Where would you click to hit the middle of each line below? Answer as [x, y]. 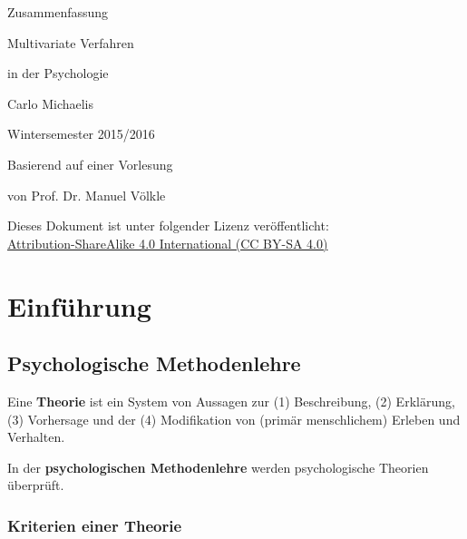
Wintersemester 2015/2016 [81, 134]
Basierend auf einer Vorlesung [90, 164]
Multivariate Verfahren [71, 42]
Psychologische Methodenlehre [154, 363]
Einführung [79, 305]
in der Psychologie [58, 73]
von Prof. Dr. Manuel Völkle [87, 195]
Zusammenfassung [58, 12]
